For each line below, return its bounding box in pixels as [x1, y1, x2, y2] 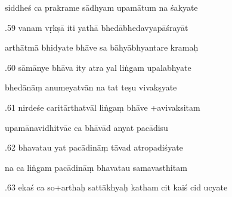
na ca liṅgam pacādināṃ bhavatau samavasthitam [5, 161, 187, 173]
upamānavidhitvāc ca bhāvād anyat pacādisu [5, 121, 168, 133]
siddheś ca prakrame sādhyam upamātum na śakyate [5, 1, 198, 13]
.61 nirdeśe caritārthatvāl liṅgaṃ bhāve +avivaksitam [5, 101, 200, 113]
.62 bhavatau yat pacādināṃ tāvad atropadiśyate [5, 141, 183, 154]
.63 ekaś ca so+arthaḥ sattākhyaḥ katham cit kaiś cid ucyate [5, 181, 228, 193]
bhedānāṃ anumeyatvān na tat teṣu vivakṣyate [5, 81, 177, 93]
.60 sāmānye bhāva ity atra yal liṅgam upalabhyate [5, 61, 191, 73]
